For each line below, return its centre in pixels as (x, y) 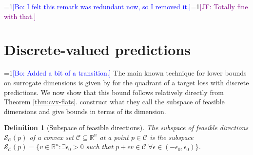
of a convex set (52, 137)
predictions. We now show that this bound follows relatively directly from (114, 92)
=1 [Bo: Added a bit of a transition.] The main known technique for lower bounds (125, 73)
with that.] (20, 16)
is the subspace (172, 137)
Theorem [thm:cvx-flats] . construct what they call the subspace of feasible (114, 102)
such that (100, 146)
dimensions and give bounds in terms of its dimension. (85, 111)
